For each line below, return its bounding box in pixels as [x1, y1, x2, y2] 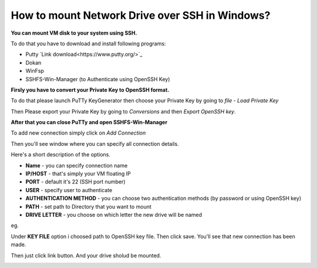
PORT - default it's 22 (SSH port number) [25, 178, 126, 185]
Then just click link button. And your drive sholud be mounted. [11, 252, 161, 259]
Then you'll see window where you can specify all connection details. [11, 140, 179, 147]
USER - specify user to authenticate [25, 186, 113, 193]
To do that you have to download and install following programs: [11, 40, 166, 47]
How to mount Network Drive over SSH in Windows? [11, 9, 271, 22]
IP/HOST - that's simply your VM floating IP [25, 170, 131, 177]
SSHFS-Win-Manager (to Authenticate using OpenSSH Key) [25, 75, 170, 82]
